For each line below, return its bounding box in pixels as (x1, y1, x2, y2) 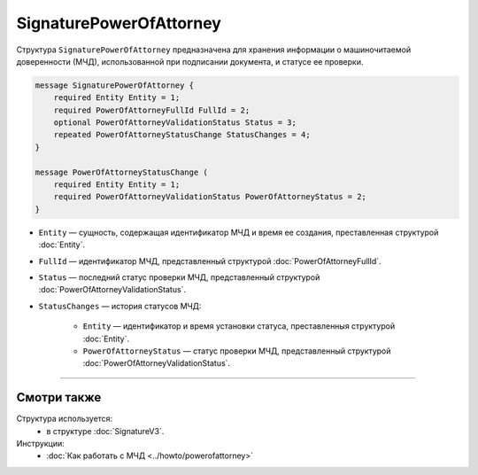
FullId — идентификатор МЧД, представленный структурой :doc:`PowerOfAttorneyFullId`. (38, 255, 382, 266)
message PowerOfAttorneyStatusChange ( (35, 167, 208, 177)
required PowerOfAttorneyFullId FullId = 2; (53, 105, 251, 115)
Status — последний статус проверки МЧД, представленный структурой (38, 271, 320, 283)
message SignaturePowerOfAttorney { (35, 80, 195, 90)
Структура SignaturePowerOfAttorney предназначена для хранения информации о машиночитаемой (16, 44, 412, 55)
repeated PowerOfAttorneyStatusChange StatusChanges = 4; (53, 129, 311, 140)
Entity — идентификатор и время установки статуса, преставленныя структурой (82, 321, 396, 331)
